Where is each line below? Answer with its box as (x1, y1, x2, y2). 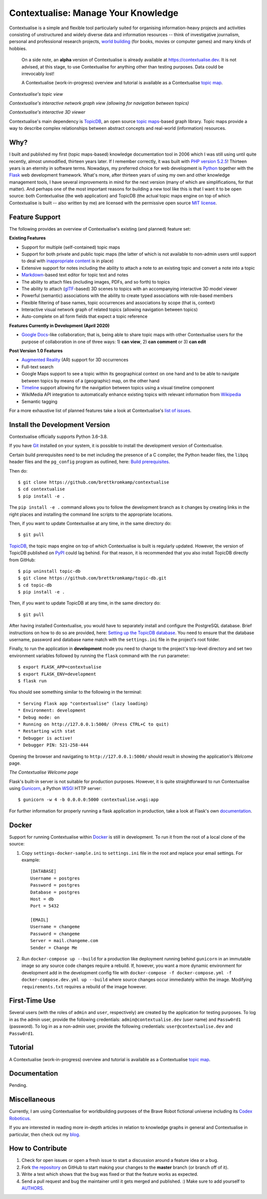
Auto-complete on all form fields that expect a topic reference (21, 313, 148, 319)
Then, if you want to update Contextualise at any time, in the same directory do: (9, 520, 172, 526)
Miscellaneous (9, 1095, 55, 1104)
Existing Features (9, 235, 46, 241)
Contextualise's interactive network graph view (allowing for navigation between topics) (9, 100, 189, 106)
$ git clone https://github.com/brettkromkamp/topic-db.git (18, 575, 167, 581)
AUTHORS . (21, 1185, 44, 1191)
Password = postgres (30, 883, 80, 888)
